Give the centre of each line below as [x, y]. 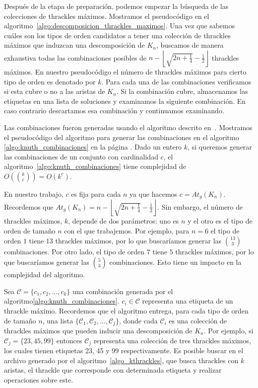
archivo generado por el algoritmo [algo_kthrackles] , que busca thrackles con [121, 360]
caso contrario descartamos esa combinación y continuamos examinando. [114, 111]
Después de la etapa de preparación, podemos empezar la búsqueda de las [116, 6]
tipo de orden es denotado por [50, 81]
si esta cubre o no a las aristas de [55, 91]
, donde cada [138, 320]
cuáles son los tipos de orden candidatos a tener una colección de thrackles [117, 35]
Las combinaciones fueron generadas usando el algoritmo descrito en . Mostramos [128, 127]
